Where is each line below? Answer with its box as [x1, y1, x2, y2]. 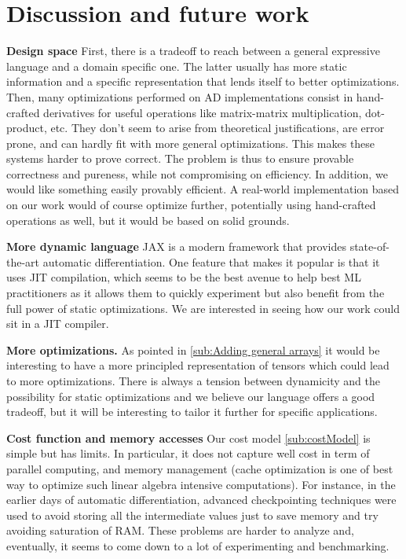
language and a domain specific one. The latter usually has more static [6, 57, 347, 74]
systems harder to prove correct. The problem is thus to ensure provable [6, 150, 354, 167]
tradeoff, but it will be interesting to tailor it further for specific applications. [6, 403, 378, 420]
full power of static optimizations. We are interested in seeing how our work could [6, 300, 400, 316]
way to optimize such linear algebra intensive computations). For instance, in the [6, 476, 396, 492]
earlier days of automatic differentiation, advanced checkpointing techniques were [6, 491, 397, 508]
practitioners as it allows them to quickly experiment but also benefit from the [6, 285, 385, 301]
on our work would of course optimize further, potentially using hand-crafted [6, 197, 376, 213]
